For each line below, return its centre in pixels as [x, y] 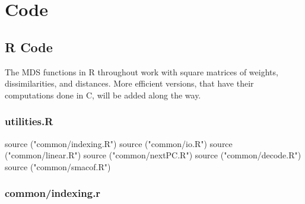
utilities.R [29, 121]
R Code [29, 47]
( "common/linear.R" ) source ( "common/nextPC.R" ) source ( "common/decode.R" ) [153, 155]
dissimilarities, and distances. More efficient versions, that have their [129, 83]
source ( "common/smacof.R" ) [58, 166]
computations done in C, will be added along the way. [103, 95]
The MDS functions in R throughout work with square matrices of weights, [142, 71]
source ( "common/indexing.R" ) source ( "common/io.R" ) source [119, 143]
